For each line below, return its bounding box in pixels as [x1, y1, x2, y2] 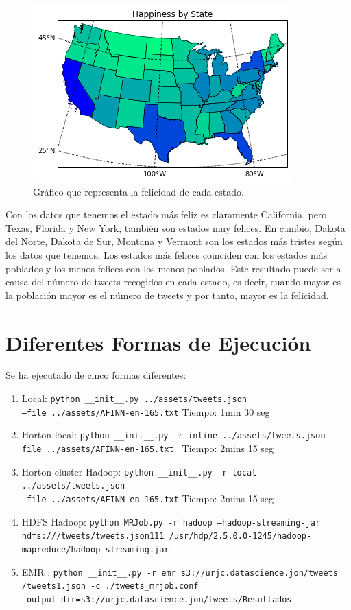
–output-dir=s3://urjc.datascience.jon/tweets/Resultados [21, 594, 292, 605]
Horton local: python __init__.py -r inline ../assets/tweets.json [21, 427, 326, 442]
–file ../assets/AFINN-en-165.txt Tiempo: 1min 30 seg [21, 404, 270, 419]
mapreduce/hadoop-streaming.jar [21, 544, 169, 554]
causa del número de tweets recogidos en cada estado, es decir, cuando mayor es [5, 274, 341, 289]
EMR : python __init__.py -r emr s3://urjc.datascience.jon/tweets [21, 564, 338, 578]
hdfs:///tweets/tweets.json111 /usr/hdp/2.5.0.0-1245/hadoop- [21, 531, 312, 541]
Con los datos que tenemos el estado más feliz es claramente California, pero [5, 207, 327, 222]
